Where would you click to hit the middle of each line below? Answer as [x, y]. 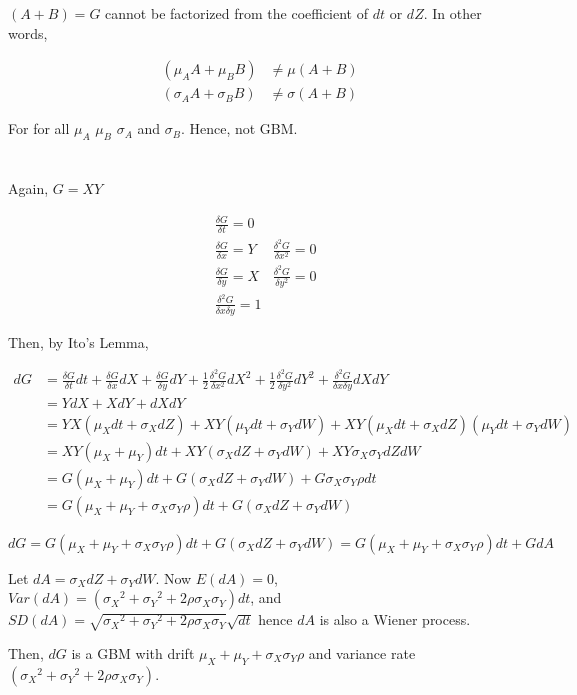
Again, [28, 188]
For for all [39, 128]
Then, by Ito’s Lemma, [78, 341]
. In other [452, 13]
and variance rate [362, 652]
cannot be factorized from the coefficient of [237, 13]
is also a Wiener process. [395, 619]
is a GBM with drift [133, 652]
